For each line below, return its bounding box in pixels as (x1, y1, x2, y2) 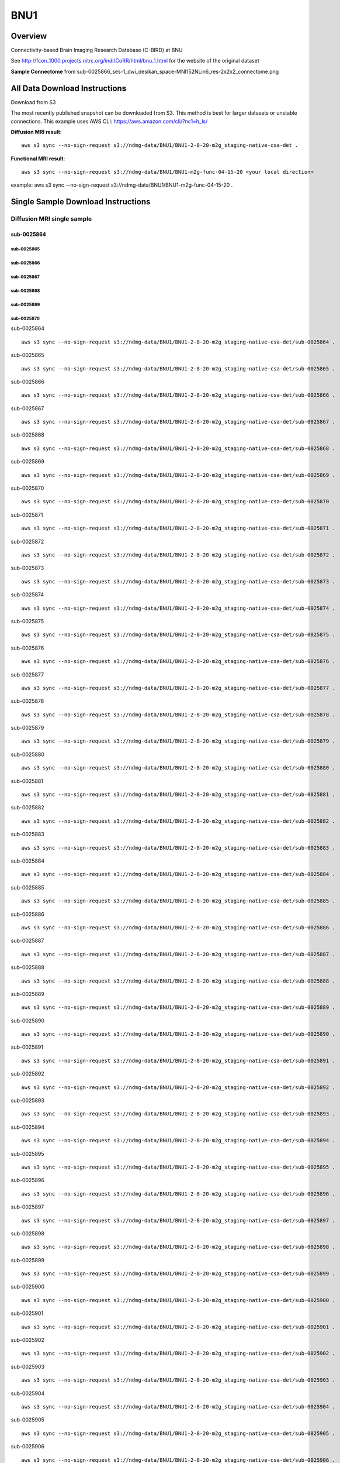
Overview (11, 31, 47, 41)
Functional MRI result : (11, 155, 65, 162)
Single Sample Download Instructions (11, 197, 151, 207)
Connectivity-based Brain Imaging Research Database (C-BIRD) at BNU (11, 47, 183, 54)
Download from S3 (11, 98, 56, 105)
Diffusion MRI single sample (11, 215, 92, 223)
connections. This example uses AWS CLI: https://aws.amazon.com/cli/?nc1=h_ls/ (11, 118, 208, 125)
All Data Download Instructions (11, 83, 127, 93)
